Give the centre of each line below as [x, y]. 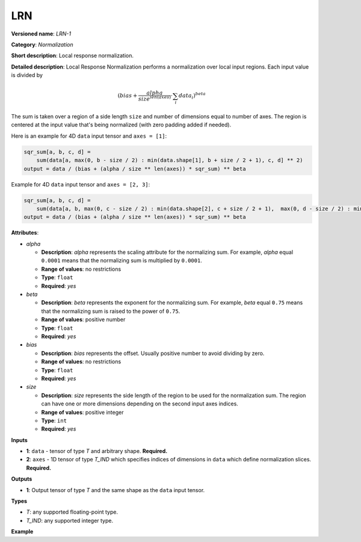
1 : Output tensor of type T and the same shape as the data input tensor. [116, 490]
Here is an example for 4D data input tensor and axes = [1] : [89, 136]
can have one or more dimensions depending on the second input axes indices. [140, 404]
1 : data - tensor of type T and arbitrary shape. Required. [97, 451]
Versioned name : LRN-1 [41, 34]
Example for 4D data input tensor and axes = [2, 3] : [81, 184]
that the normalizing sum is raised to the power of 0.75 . [111, 311]
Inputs [20, 440]
